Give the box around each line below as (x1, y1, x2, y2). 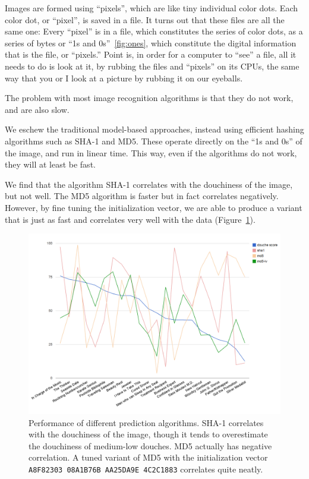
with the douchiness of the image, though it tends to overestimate (29, 428, 268, 440)
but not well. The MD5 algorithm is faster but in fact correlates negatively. (5, 190, 279, 202)
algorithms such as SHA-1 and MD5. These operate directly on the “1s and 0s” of (5, 134, 302, 147)
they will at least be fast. (5, 158, 96, 171)
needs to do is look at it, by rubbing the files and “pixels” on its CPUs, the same (5, 59, 299, 72)
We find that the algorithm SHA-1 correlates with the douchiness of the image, (5, 178, 293, 190)
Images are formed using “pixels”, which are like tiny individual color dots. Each (5, 2, 298, 14)
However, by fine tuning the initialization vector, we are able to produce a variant (5, 201, 302, 213)
